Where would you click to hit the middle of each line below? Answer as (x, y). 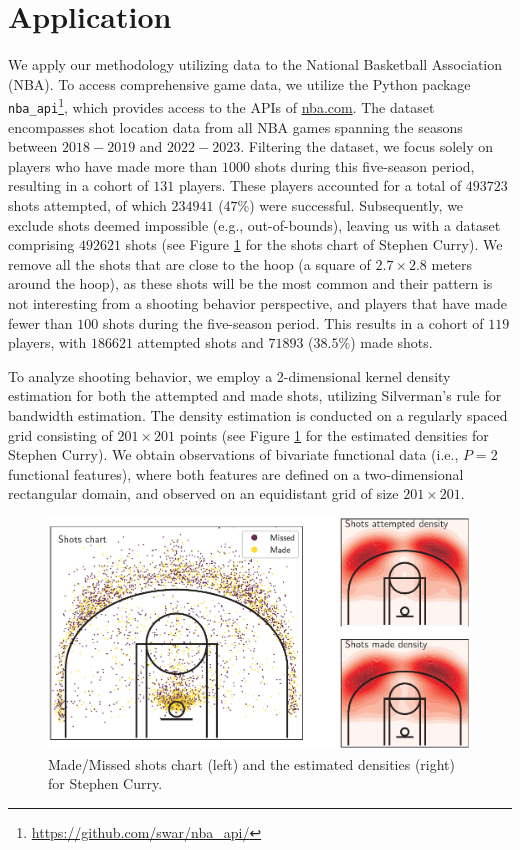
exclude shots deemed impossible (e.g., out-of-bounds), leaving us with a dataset (254, 224)
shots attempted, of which (87, 205)
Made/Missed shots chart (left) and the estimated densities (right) (251, 763)
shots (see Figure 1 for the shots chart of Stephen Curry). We (314, 244)
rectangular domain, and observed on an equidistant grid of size (203, 493)
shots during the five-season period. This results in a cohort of (293, 322)
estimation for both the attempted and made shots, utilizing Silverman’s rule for (255, 395)
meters (452, 263)
